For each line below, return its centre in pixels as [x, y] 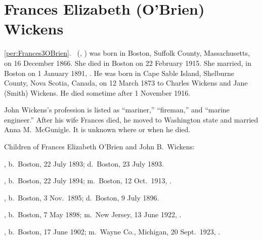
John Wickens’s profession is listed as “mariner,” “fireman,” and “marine [117, 110]
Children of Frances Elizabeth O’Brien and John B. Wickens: [99, 147]
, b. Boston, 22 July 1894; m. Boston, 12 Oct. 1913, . [88, 181]
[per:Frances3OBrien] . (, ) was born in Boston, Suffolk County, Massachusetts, [127, 53]
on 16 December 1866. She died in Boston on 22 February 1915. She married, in [128, 63]
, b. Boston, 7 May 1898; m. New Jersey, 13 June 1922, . [93, 214]
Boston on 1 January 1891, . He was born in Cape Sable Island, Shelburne [119, 73]
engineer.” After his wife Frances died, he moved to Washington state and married [131, 119]
